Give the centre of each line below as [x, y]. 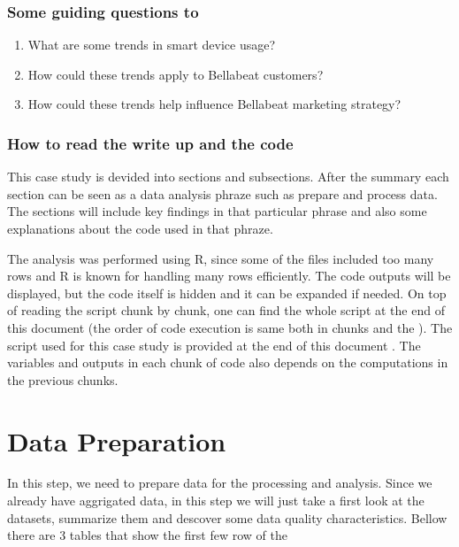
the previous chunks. [63, 379]
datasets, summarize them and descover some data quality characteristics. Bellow [227, 517]
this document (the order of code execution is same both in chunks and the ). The [230, 327]
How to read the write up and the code [150, 143]
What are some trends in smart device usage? [152, 45]
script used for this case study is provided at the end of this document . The [214, 345]
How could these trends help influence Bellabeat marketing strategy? [214, 104]
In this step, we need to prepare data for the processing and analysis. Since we [220, 483]
